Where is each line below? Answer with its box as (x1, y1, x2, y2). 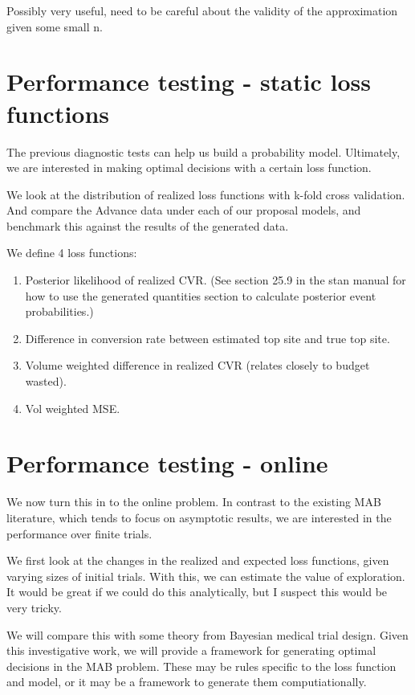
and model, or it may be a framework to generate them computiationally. (6, 673, 367, 690)
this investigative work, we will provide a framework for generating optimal (6, 642, 376, 659)
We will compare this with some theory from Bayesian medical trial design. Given (6, 626, 409, 643)
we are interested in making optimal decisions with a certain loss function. (6, 159, 372, 176)
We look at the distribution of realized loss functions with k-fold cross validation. (6, 186, 405, 202)
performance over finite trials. (6, 525, 153, 542)
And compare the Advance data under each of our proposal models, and (6, 202, 361, 219)
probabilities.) (25, 303, 94, 320)
